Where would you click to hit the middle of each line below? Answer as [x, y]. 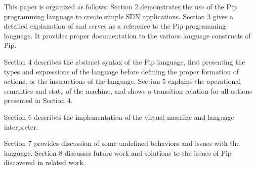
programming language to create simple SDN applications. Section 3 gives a [119, 16]
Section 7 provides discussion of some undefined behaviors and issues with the [122, 143]
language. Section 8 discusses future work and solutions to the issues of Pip [118, 152]
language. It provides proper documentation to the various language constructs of [128, 35]
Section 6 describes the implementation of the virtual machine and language [119, 117]
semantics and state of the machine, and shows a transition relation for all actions [128, 90]
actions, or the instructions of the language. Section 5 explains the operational [123, 81]
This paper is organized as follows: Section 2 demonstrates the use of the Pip [121, 6]
